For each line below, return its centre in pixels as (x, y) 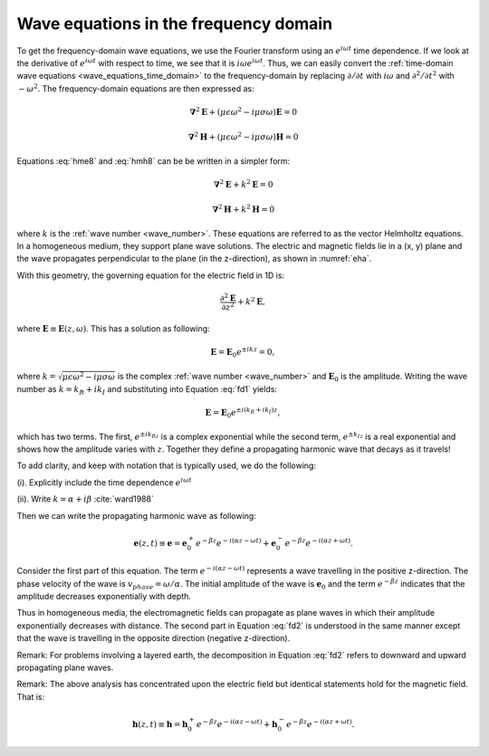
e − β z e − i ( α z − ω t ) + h (237, 723)
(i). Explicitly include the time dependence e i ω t (104, 482)
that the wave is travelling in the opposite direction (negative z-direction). (153, 638)
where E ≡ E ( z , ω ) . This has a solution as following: (113, 329)
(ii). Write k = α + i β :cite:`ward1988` (85, 499)
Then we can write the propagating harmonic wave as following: (137, 515)
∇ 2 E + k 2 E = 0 (243, 183)
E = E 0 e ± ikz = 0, (243, 352)
